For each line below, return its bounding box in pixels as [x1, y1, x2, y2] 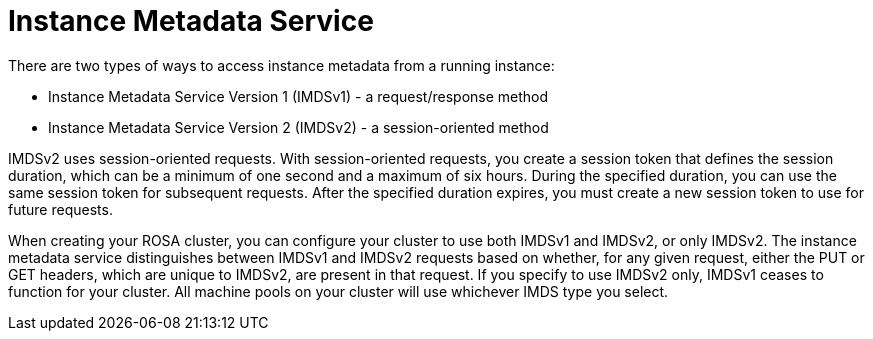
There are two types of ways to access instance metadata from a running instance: [8, 56, 555, 74]
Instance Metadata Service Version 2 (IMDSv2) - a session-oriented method [48, 118, 549, 136]
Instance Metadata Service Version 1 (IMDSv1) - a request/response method [48, 87, 549, 105]
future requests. [8, 200, 113, 218]
